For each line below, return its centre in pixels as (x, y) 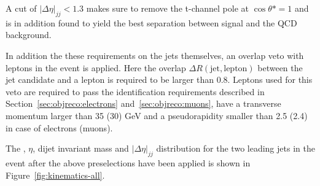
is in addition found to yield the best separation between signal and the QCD (151, 22)
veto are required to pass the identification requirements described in (135, 91)
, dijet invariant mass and (81, 148)
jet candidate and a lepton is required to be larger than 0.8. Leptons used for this (159, 79)
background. (29, 35)
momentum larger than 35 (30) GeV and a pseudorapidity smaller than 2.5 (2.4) (157, 115)
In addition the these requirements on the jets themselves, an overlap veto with (155, 55)
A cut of (21, 8)
